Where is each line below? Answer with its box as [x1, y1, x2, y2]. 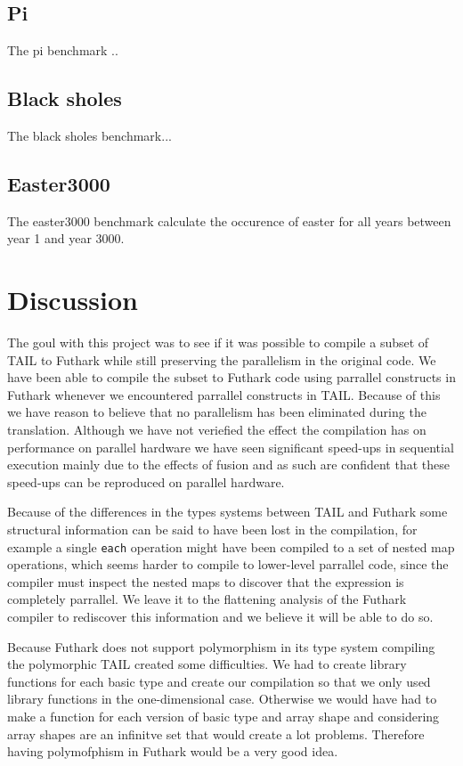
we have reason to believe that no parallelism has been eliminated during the [7, 403, 426, 421]
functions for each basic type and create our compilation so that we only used [7, 672, 431, 690]
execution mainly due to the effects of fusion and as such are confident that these [7, 455, 450, 474]
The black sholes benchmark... [7, 126, 172, 144]
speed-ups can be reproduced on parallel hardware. [7, 472, 285, 491]
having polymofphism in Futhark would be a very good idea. [7, 742, 338, 761]
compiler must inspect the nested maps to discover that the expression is [7, 572, 404, 591]
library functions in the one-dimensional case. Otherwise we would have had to [7, 689, 437, 708]
